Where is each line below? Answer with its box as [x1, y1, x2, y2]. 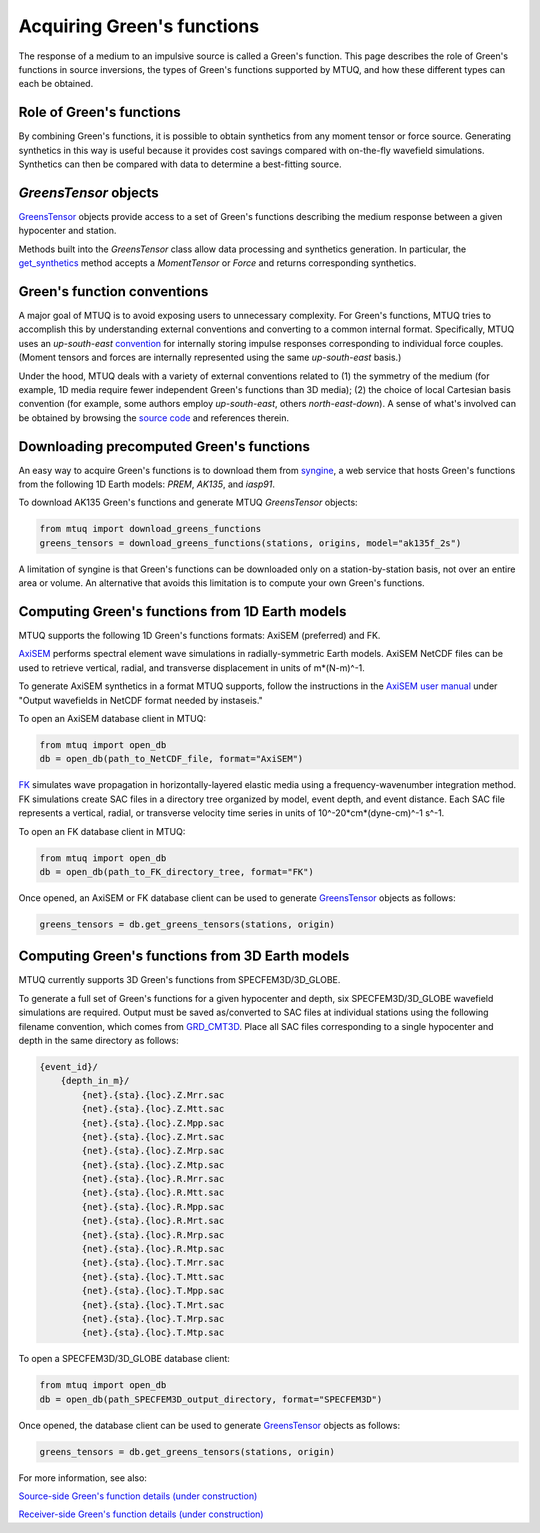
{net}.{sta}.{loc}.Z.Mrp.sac [81, 1145, 225, 1157]
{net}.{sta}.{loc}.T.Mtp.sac [81, 1327, 225, 1339]
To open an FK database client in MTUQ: [18, 825, 186, 837]
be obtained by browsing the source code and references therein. [18, 411, 290, 424]
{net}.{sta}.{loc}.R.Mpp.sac [81, 1201, 225, 1212]
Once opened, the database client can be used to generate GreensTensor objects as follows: [18, 1419, 400, 1431]
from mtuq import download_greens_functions [39, 523, 262, 535]
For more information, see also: [18, 1471, 147, 1484]
